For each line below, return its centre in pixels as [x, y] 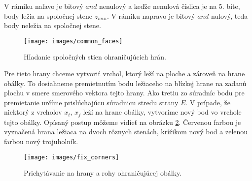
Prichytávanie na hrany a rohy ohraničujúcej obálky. [103, 173]
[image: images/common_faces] [73, 41]
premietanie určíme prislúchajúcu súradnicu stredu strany [91, 102]
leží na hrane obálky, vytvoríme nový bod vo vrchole [162, 112]
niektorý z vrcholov [33, 112]
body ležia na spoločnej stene [48, 15]
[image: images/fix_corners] [72, 157]
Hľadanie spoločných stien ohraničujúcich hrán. [95, 57]
